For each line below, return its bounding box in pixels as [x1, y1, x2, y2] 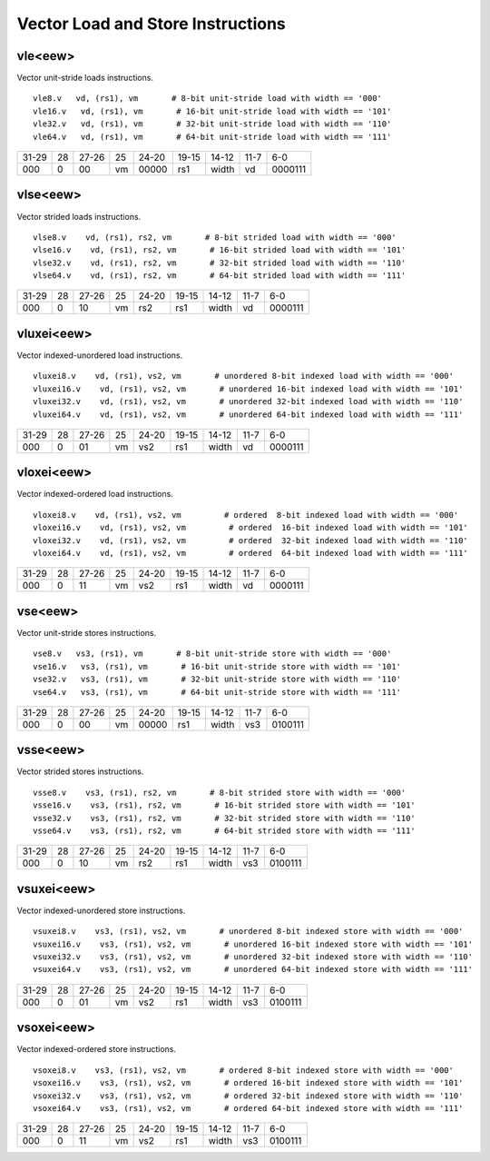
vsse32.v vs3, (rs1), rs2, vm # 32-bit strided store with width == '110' [33, 813, 416, 823]
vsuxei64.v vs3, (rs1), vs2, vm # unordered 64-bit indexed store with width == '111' [33, 964, 474, 975]
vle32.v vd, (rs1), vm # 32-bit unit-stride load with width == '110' [33, 119, 392, 129]
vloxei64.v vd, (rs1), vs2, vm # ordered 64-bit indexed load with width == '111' [33, 548, 469, 559]
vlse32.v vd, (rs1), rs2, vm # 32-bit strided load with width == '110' [33, 257, 407, 268]
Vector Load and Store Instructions [16, 14, 286, 34]
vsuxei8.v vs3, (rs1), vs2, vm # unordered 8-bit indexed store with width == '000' [33, 927, 464, 937]
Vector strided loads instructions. [16, 211, 142, 222]
